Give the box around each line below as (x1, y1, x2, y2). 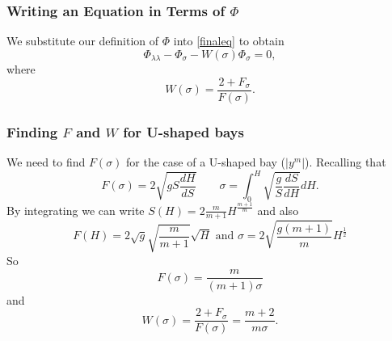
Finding (6, 121, 58, 141)
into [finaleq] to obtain (173, 32, 285, 49)
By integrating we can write (6, 201, 145, 218)
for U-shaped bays (123, 121, 244, 141)
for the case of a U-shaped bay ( (126, 154, 286, 170)
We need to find (6, 154, 86, 170)
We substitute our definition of (6, 32, 159, 49)
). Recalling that (305, 154, 386, 170)
